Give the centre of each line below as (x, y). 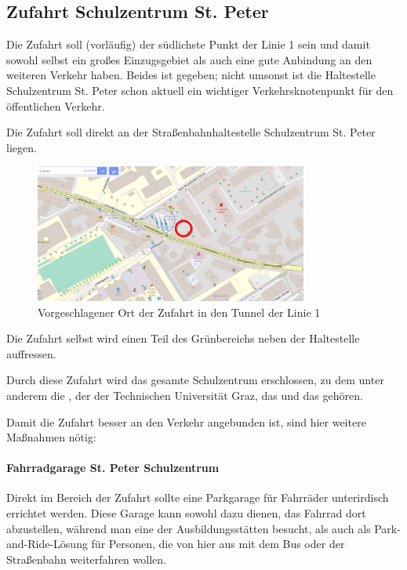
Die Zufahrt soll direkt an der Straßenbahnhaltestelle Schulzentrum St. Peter (191, 132)
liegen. (22, 147)
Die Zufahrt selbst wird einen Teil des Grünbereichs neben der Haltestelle (183, 338)
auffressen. (31, 353)
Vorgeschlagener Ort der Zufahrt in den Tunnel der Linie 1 (179, 312)
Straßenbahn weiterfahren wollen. (86, 559)
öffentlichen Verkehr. (56, 105)
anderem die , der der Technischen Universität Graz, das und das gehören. (185, 395)
